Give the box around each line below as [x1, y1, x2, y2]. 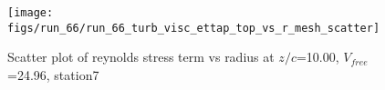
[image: [7, 6, 54, 19]
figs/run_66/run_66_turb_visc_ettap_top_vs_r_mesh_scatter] [7, 21, 380, 35]
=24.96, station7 [7, 65, 99, 84]
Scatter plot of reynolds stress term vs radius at [7, 47, 275, 66]
